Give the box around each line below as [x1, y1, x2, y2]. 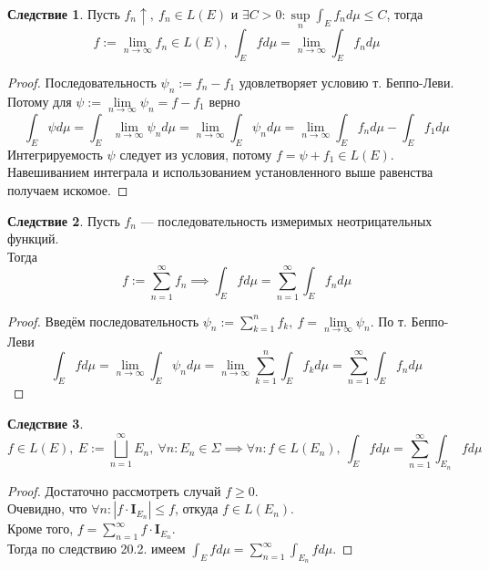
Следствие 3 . [7, 414, 84, 433]
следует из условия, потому [119, 144, 272, 163]
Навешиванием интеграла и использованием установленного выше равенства [7, 162, 433, 181]
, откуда [174, 499, 219, 518]
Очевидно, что [7, 499, 87, 518]
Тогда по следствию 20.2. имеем [7, 539, 186, 558]
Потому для [7, 91, 72, 110]
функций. [7, 229, 59, 248]
